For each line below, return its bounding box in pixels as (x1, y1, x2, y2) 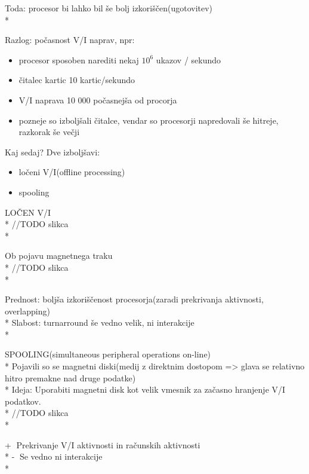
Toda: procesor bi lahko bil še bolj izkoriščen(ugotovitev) (5, 2, 213, 14)
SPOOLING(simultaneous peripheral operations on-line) (5, 348, 211, 360)
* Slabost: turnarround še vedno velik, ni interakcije (5, 316, 194, 329)
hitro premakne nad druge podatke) (5, 371, 136, 384)
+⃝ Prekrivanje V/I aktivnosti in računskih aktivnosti (5, 438, 200, 451)
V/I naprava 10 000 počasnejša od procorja (18, 93, 177, 106)
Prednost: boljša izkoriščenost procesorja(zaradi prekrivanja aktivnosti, (5, 293, 264, 305)
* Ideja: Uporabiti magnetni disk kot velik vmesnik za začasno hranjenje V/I (5, 383, 286, 396)
